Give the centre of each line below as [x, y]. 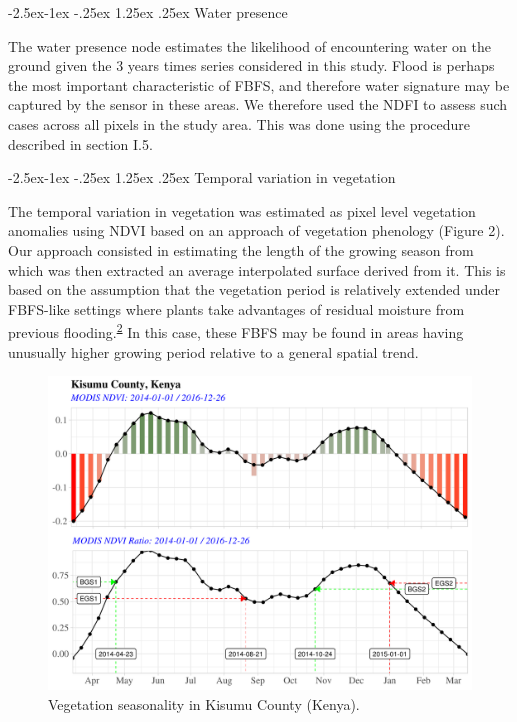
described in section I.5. [80, 143]
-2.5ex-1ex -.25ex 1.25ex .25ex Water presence [148, 12]
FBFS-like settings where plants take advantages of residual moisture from [236, 308]
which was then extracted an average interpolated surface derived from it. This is [257, 269]
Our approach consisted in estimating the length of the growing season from [241, 249]
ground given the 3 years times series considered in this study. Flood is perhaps [251, 65]
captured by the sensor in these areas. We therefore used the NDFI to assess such [258, 104]
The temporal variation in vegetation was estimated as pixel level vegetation [242, 210]
